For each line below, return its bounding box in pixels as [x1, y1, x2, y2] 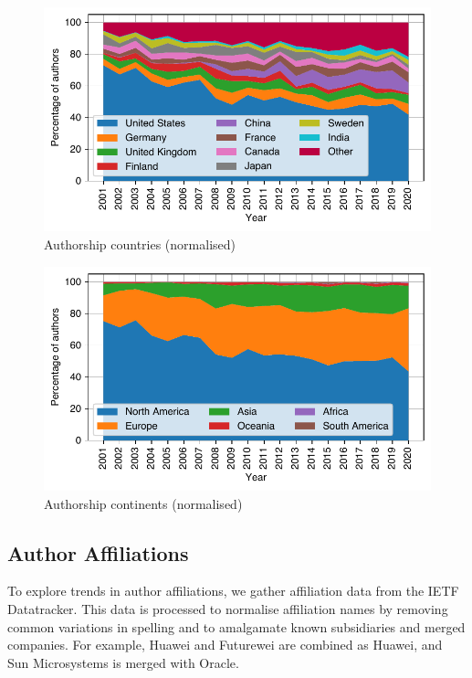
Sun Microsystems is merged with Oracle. [7, 652, 239, 672]
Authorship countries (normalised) [44, 235, 236, 254]
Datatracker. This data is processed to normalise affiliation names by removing [7, 599, 448, 619]
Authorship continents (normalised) [44, 493, 243, 513]
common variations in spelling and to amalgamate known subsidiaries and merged [7, 617, 466, 636]
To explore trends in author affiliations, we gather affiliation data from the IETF [7, 581, 459, 600]
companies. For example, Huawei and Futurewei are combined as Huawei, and [7, 635, 443, 654]
